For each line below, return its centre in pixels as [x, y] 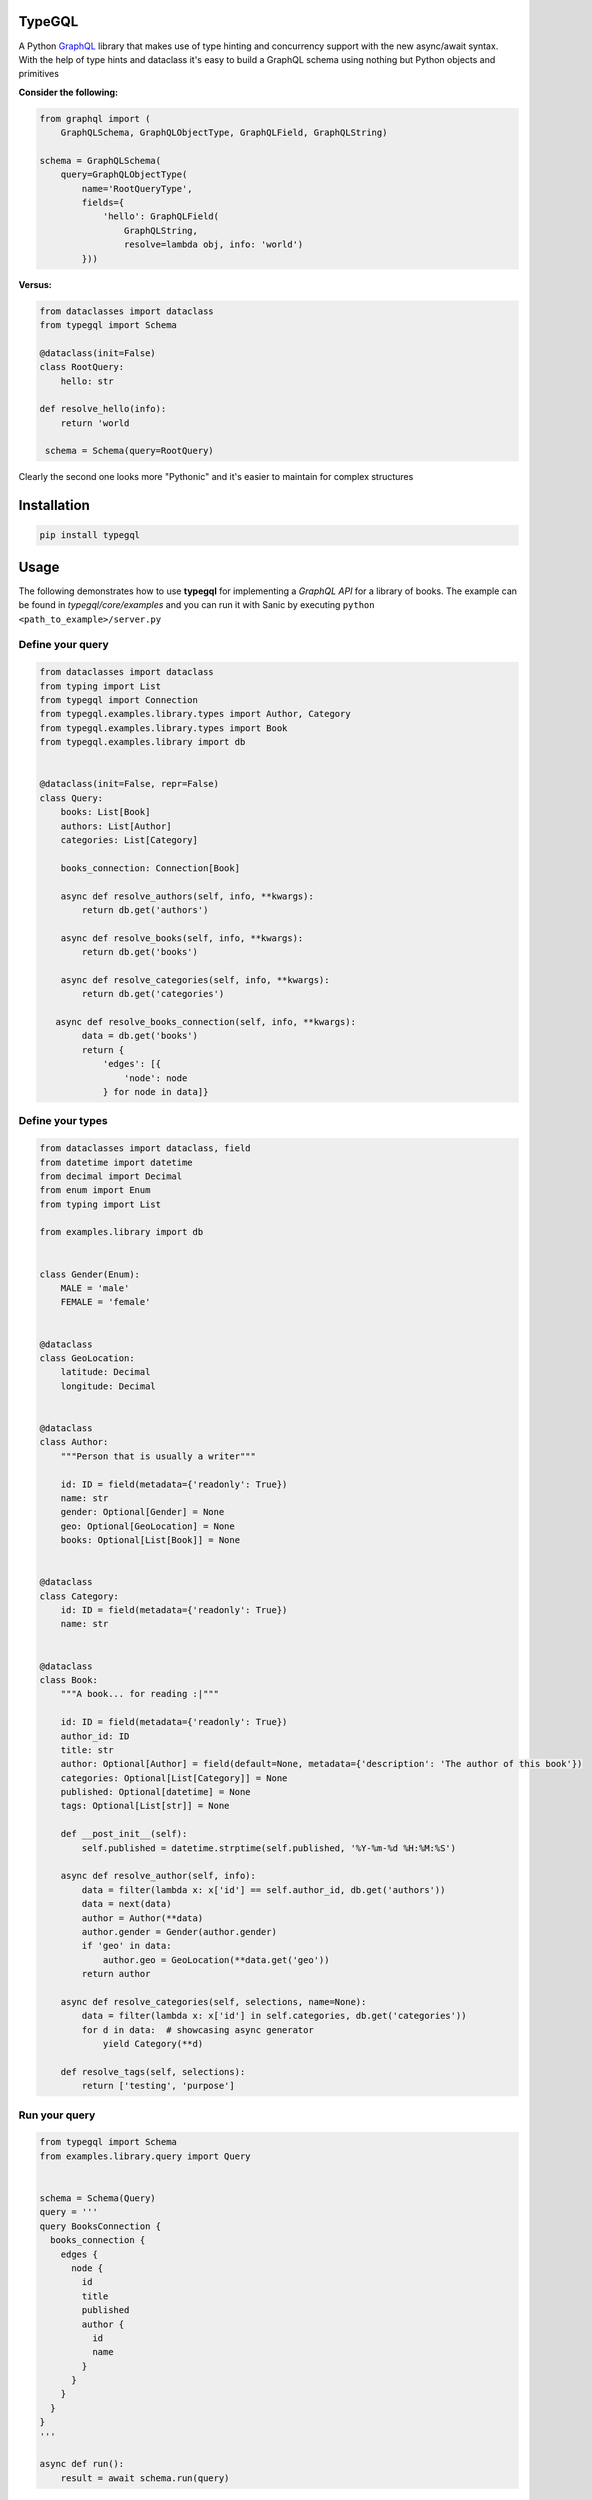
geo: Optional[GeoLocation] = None [147, 1526]
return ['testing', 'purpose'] [158, 2086]
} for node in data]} [155, 1091]
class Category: [79, 1596]
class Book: [69, 1679]
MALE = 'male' [95, 1288]
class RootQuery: [82, 367]
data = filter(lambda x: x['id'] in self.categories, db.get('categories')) [274, 2016]
